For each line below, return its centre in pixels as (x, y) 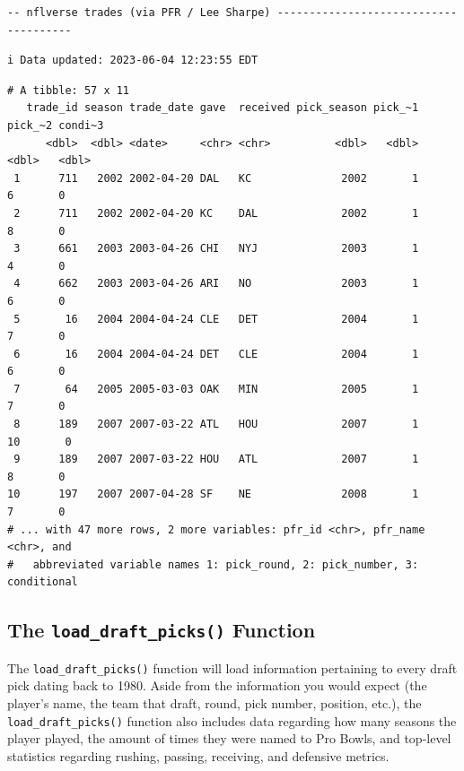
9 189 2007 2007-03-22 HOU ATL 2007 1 (216, 459)
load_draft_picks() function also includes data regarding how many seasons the (232, 720)
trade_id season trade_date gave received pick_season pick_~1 (223, 108)
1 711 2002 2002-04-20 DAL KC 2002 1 (216, 178)
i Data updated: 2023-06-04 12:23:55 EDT (133, 61)
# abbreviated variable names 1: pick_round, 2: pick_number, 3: (213, 564)
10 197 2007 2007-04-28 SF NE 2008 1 (213, 494)
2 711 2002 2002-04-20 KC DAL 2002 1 (216, 213)
